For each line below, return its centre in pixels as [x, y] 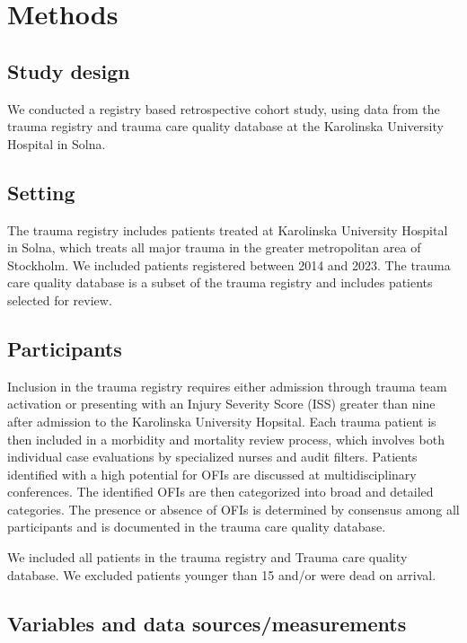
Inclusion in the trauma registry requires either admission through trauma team [227, 386]
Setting [41, 192]
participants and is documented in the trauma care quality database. [197, 527]
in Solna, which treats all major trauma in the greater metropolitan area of [214, 247]
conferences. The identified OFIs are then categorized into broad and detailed [220, 492]
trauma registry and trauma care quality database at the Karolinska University [225, 126]
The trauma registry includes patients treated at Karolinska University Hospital [228, 229]
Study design [69, 70]
